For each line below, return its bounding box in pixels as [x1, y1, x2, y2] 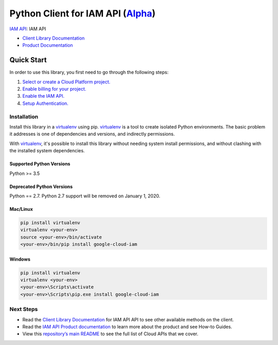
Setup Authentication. [22, 100, 69, 106]
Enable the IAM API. [22, 93, 64, 99]
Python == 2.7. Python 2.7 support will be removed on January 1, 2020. [9, 193, 161, 199]
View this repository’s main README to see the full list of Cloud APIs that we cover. [22, 331, 199, 337]
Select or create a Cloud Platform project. [22, 79, 111, 85]
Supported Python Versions [9, 161, 71, 167]
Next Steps [9, 306, 38, 313]
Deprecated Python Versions [9, 183, 73, 190]
